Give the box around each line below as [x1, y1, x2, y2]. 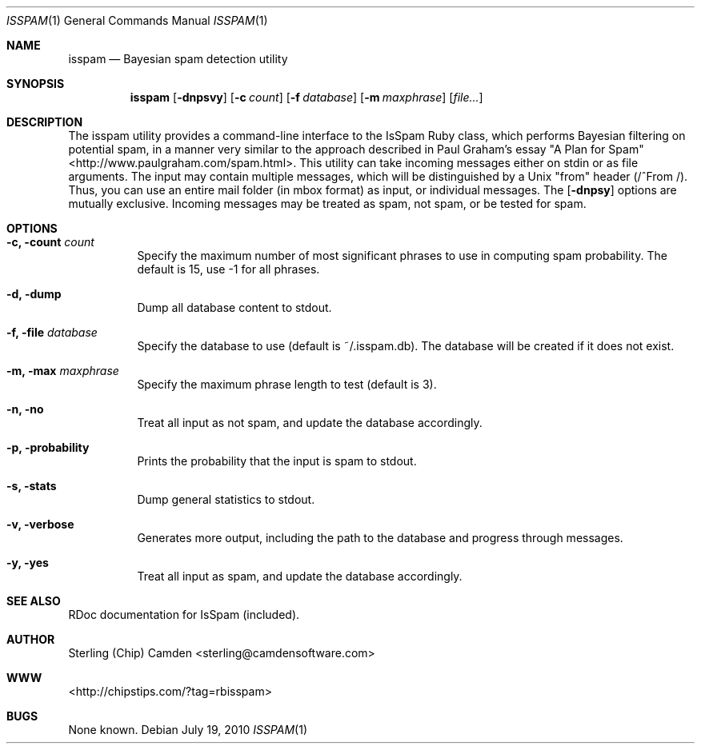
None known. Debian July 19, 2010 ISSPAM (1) [68, 723, 308, 736]
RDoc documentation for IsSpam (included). [68, 608, 300, 621]
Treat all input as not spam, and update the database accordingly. [137, 416, 483, 429]
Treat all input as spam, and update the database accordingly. [137, 569, 463, 583]
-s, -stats [6, 479, 57, 493]
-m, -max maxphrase [6, 364, 119, 377]
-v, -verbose [6, 517, 74, 531]
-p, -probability [6, 441, 90, 454]
